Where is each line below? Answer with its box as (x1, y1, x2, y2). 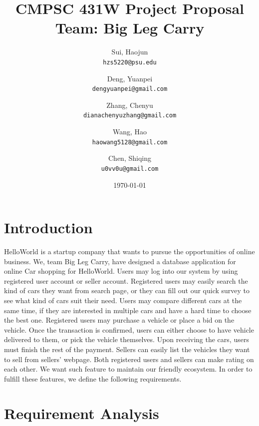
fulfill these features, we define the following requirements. (4, 373, 182, 384)
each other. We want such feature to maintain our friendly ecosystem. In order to (4, 364, 253, 374)
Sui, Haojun (111, 46, 148, 57)
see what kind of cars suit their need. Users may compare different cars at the (4, 295, 242, 306)
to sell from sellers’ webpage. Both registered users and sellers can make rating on (4, 354, 254, 364)
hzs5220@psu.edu (103, 58, 157, 66)
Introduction (4, 217, 93, 238)
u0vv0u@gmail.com (101, 165, 159, 172)
